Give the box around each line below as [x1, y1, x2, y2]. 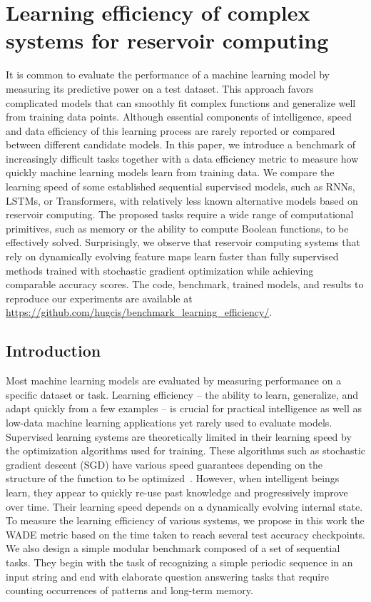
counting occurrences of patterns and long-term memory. [6, 583, 253, 598]
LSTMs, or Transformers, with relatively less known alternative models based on [6, 193, 358, 208]
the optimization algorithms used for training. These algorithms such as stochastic [6, 443, 365, 458]
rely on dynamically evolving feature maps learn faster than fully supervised [6, 249, 339, 264]
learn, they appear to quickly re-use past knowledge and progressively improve [6, 484, 348, 499]
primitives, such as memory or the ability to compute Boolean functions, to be [6, 220, 349, 235]
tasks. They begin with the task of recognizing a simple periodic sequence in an [6, 554, 353, 569]
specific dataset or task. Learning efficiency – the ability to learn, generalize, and [6, 387, 359, 402]
